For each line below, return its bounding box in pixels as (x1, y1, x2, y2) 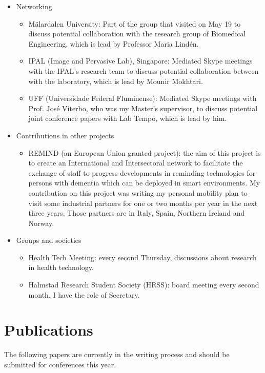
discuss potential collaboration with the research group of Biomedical (28, 28, 246, 39)
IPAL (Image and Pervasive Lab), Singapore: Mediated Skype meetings (28, 55, 253, 66)
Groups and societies (16, 235, 81, 245)
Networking (16, 1, 52, 11)
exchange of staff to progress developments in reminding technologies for (28, 167, 256, 178)
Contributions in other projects (16, 130, 114, 140)
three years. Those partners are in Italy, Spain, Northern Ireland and (28, 208, 245, 218)
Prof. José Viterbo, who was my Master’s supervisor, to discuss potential (28, 102, 258, 113)
